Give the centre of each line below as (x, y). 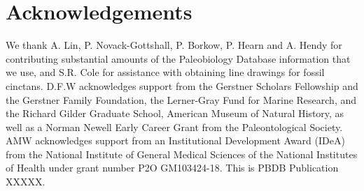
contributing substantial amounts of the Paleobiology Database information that (178, 58)
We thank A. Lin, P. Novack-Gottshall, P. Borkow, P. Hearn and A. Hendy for (174, 45)
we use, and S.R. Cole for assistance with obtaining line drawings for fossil (165, 72)
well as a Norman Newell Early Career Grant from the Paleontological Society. (174, 127)
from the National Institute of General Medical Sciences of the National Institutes (182, 154)
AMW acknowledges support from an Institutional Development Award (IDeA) (175, 140)
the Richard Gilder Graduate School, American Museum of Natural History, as (175, 113)
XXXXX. (26, 182)
